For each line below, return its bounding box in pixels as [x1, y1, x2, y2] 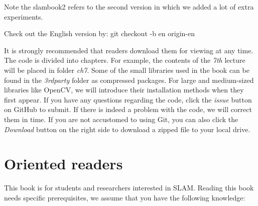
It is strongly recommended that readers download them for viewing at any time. [4, 45, 253, 55]
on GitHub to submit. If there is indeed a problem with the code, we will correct [4, 104, 252, 115]
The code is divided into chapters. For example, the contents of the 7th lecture [4, 55, 245, 65]
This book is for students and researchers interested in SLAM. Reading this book [4, 182, 254, 193]
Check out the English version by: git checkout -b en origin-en [4, 28, 195, 39]
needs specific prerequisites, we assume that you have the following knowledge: [4, 192, 245, 202]
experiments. [4, 11, 43, 22]
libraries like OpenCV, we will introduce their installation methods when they [4, 84, 244, 95]
